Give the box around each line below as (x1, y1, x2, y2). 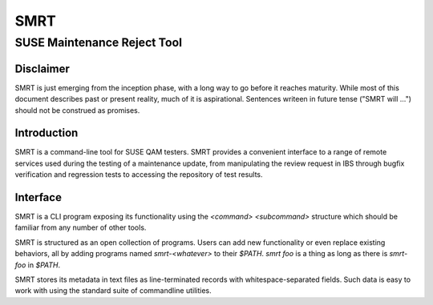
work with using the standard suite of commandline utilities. (14, 286, 212, 295)
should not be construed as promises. (14, 105, 140, 115)
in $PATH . (27, 260, 61, 270)
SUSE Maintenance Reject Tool (14, 35, 183, 50)
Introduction (14, 126, 79, 140)
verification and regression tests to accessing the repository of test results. (14, 170, 264, 179)
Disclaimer (14, 62, 70, 75)
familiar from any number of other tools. (14, 223, 147, 232)
